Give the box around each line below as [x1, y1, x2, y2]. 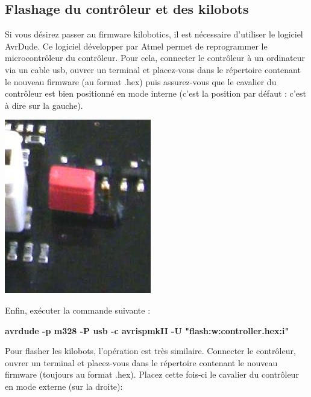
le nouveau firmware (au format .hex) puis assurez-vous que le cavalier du [5, 75, 277, 88]
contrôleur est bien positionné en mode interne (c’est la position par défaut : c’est [5, 87, 306, 100]
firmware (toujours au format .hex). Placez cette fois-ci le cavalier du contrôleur [5, 368, 299, 381]
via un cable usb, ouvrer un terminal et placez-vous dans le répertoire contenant [5, 63, 301, 76]
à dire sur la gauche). [5, 98, 83, 111]
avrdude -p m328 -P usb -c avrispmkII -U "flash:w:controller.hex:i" [5, 324, 289, 337]
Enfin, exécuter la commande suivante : [5, 303, 151, 316]
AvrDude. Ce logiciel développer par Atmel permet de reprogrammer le [5, 39, 268, 52]
